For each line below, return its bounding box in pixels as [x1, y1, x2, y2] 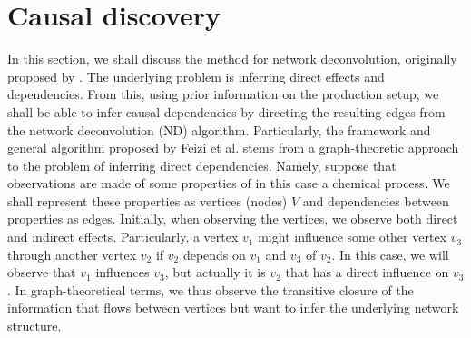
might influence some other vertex [258, 227, 446, 246]
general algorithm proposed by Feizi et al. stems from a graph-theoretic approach [7, 138, 459, 157]
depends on [182, 244, 246, 263]
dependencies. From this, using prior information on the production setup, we [7, 84, 439, 104]
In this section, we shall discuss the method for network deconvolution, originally [7, 49, 457, 68]
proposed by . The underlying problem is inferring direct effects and [7, 66, 385, 85]
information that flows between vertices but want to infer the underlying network [7, 298, 459, 317]
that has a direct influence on [285, 263, 449, 282]
